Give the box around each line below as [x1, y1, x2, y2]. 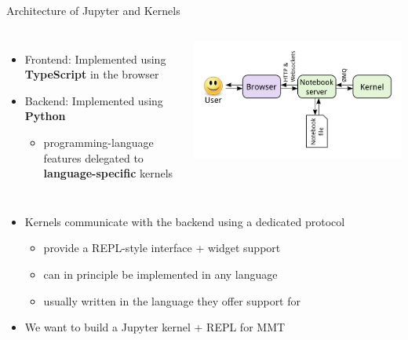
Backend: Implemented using [24, 92, 163, 108]
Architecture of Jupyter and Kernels [6, 2, 180, 18]
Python [24, 108, 66, 124]
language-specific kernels [43, 165, 173, 181]
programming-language [43, 133, 154, 150]
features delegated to [43, 149, 144, 166]
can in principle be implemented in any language [43, 265, 278, 282]
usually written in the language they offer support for [43, 292, 301, 309]
